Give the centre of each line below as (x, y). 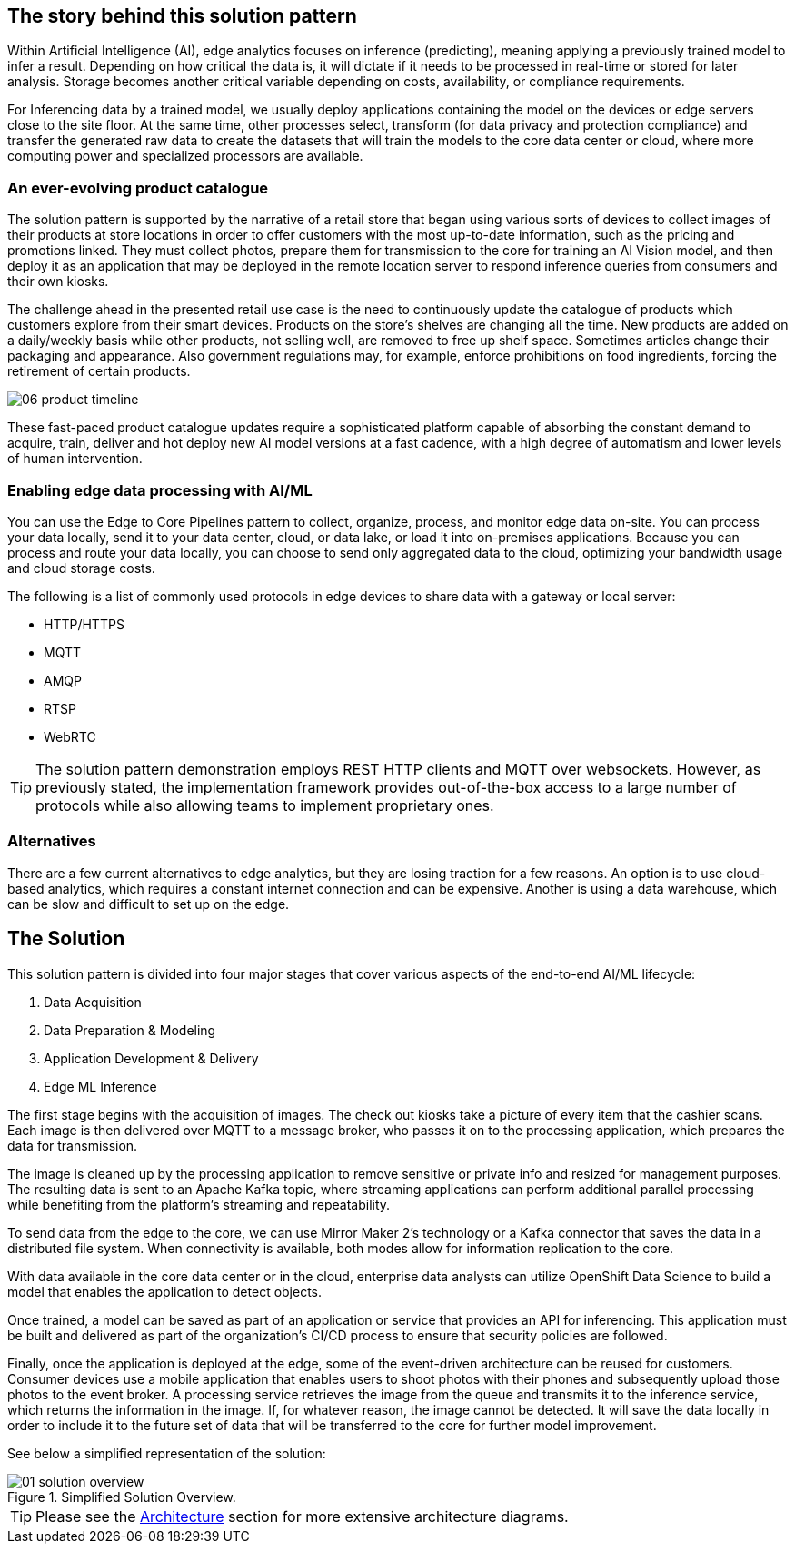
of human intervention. (75, 459)
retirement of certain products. (99, 371)
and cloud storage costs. (81, 568)
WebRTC (70, 736)
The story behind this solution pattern (182, 16)
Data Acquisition (93, 1002)
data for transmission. (73, 1145)
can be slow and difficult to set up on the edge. (149, 904)
